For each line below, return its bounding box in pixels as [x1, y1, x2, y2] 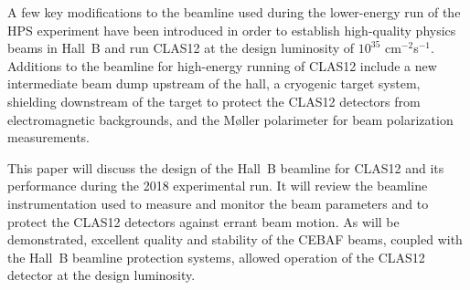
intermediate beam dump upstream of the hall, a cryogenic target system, [7, 74, 421, 93]
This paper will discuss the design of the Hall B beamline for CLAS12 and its [7, 158, 444, 177]
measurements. [7, 128, 91, 147]
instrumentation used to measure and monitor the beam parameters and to [7, 193, 429, 212]
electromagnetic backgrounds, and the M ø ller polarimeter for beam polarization [7, 109, 454, 129]
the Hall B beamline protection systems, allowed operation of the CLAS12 [7, 247, 425, 266]
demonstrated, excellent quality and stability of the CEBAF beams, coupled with [7, 230, 463, 249]
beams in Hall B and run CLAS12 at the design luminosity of [7, 38, 355, 57]
